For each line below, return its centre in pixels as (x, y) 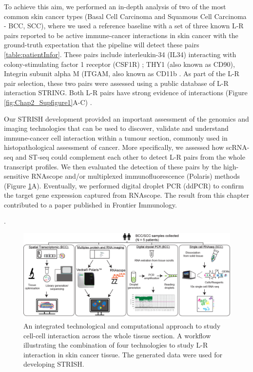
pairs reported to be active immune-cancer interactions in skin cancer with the (121, 35)
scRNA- (238, 147)
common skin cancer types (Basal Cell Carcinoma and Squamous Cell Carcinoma (125, 16)
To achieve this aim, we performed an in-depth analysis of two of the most (115, 6)
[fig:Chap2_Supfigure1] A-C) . (48, 102)
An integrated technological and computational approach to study (122, 326)
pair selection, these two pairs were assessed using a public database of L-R (116, 83)
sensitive (17, 176)
